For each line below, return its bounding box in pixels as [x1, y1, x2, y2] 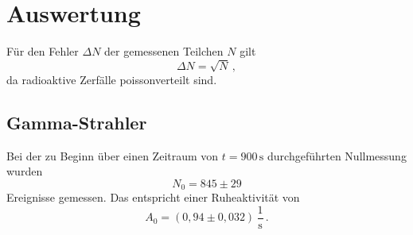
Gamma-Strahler [6, 110, 147, 134]
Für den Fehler [6, 43, 79, 60]
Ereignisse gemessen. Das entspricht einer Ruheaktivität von [6, 189, 300, 206]
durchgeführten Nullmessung [267, 147, 407, 164]
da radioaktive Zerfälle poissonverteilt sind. [6, 71, 217, 87]
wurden [6, 163, 43, 179]
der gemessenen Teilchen [104, 43, 224, 60]
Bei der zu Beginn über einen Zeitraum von [6, 147, 219, 164]
